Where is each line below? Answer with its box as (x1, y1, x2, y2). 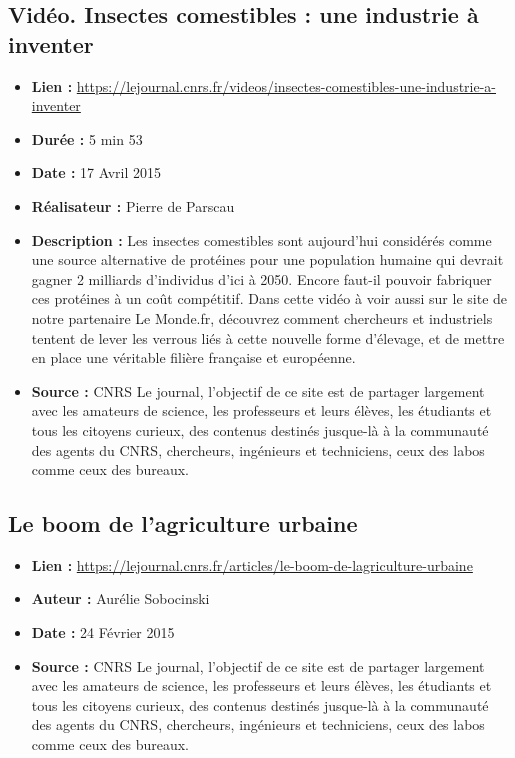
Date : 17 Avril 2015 (31, 162, 162, 183)
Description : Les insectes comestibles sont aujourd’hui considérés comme (31, 229, 492, 250)
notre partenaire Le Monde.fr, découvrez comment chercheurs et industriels (31, 307, 493, 328)
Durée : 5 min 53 (31, 128, 143, 149)
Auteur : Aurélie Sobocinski (31, 588, 210, 609)
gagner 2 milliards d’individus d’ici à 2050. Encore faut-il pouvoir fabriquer (31, 268, 492, 289)
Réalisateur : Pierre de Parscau (31, 195, 235, 216)
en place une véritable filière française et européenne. (31, 347, 356, 368)
